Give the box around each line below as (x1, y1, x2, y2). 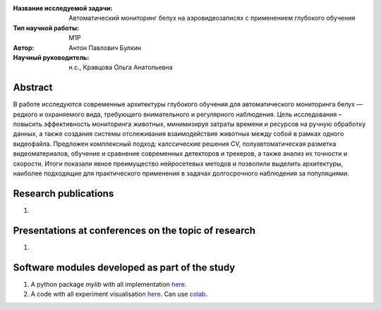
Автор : (13, 43, 35, 52)
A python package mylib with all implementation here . (30, 280, 187, 288)
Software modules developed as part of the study (13, 261, 236, 273)
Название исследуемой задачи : (13, 4, 113, 12)
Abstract (13, 82, 53, 94)
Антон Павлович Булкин (68, 43, 142, 52)
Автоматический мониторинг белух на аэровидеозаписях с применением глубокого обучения (68, 14, 356, 23)
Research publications (13, 187, 114, 199)
